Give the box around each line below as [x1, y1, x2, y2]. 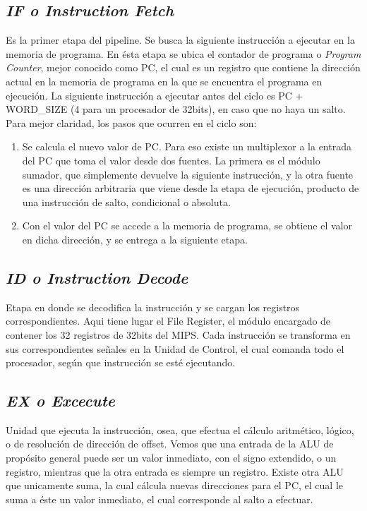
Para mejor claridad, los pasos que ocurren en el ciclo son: [6, 115, 257, 130]
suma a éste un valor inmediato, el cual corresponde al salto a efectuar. [6, 491, 313, 506]
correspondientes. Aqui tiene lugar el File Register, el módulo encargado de [6, 313, 331, 328]
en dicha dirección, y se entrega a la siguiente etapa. [22, 232, 248, 246]
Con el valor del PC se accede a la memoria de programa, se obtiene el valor [22, 218, 352, 233]
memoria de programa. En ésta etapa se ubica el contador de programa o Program [6, 46, 361, 61]
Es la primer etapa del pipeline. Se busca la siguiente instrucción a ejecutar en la [6, 32, 355, 47]
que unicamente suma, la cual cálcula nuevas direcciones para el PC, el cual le [6, 478, 344, 493]
